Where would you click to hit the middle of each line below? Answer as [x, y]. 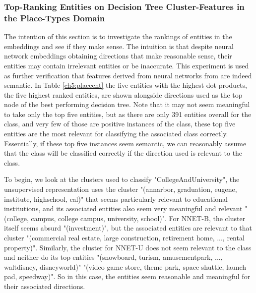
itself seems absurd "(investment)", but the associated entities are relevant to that [128, 228]
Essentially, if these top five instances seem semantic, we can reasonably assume [125, 143]
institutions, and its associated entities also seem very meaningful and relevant [123, 208]
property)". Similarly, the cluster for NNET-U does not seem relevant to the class [128, 247]
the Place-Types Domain [55, 18]
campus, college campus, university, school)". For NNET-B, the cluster [138, 218]
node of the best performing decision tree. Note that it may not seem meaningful [127, 104]
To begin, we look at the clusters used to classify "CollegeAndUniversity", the [122, 179]
